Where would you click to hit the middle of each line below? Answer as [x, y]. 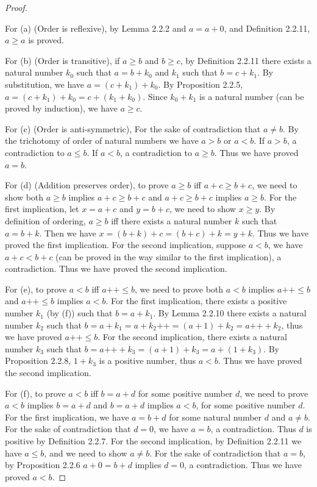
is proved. [46, 40]
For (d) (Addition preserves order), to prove [87, 185]
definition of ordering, [45, 220]
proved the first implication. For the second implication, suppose [125, 245]
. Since [155, 96]
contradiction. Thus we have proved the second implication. [116, 268]
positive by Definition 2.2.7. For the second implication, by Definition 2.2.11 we [153, 441]
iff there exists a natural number [172, 220]
